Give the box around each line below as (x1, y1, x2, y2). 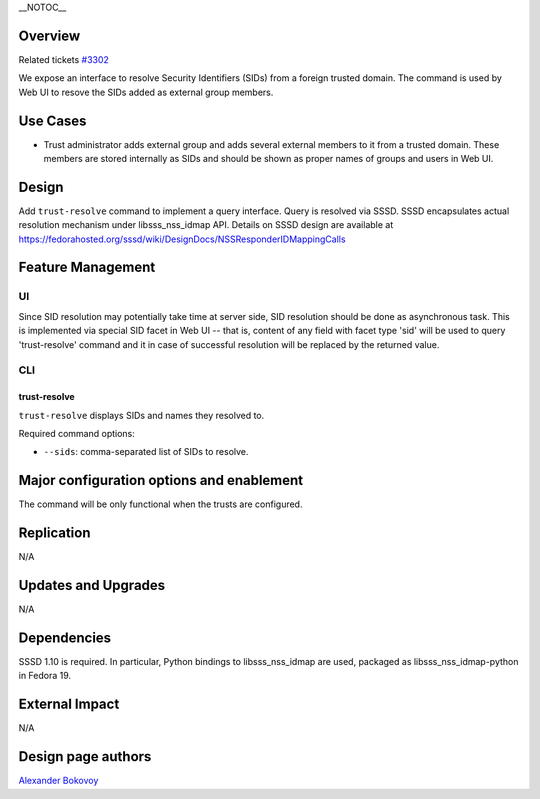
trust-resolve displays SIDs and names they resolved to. (18, 409, 265, 421)
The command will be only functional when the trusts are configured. (18, 498, 303, 510)
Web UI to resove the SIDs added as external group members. (18, 86, 274, 98)
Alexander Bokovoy (18, 775, 99, 787)
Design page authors (18, 748, 152, 765)
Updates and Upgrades (18, 576, 166, 594)
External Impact (18, 696, 120, 713)
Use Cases (18, 112, 87, 129)
